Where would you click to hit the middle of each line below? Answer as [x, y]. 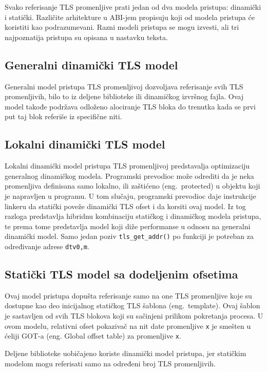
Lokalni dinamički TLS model [85, 144]
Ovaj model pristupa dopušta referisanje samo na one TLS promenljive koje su [128, 295]
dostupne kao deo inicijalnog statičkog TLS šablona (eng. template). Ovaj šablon [132, 305]
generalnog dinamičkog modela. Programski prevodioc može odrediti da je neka [129, 175]
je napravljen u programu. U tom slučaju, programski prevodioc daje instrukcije [130, 196]
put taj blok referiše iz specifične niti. [63, 116]
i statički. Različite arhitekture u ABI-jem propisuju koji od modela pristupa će [130, 17]
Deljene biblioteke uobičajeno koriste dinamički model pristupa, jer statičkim [126, 353]
